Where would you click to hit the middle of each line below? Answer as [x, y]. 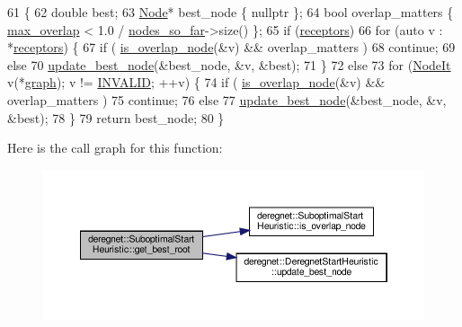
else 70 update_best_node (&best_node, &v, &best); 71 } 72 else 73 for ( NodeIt [229, 64]
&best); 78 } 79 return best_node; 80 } [116, 117]
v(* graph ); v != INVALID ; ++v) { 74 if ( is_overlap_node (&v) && [196, 82]
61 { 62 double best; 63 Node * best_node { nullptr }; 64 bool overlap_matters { [231, 12]
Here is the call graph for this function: [115, 148]
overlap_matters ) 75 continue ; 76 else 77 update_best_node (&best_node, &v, [227, 99]
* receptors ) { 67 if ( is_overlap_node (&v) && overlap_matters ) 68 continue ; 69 [231, 47]
